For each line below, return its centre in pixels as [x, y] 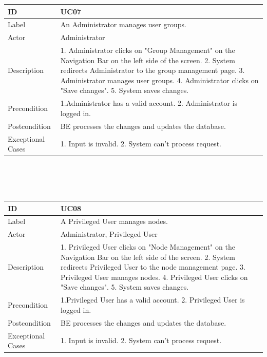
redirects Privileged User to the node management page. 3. [153, 267]
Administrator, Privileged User [109, 234]
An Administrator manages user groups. [123, 24]
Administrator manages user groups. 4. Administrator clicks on [159, 80]
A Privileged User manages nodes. [114, 221]
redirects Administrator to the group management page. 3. [152, 70]
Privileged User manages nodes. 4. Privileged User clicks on [154, 277]
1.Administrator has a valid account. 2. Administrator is [149, 103]
